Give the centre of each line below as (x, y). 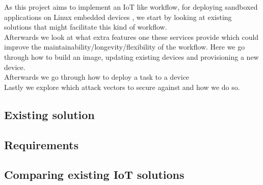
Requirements (41, 144)
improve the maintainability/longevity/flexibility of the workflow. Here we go (125, 47)
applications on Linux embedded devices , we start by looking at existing (118, 17)
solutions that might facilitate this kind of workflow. (86, 27)
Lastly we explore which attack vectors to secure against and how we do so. (122, 87)
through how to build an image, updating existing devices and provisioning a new (131, 56)
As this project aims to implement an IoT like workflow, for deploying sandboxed (131, 7)
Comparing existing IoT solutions (94, 175)
